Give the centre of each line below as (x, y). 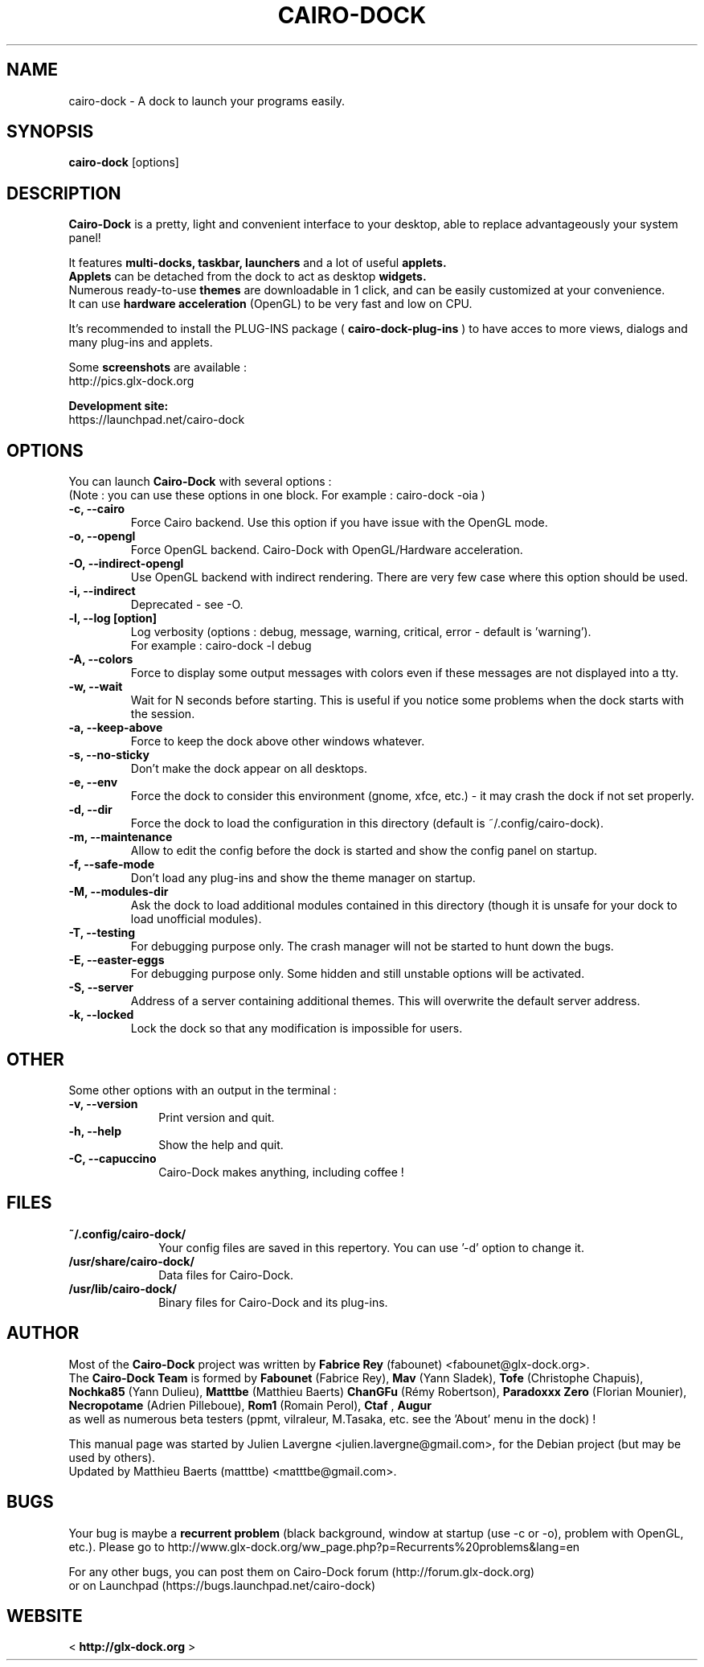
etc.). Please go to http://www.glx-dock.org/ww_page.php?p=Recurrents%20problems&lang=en (324, 1546)
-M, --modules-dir (119, 892)
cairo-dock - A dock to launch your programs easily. (207, 101)
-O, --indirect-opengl (126, 564)
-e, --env (93, 782)
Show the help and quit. (221, 1144)
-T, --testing (102, 933)
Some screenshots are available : (158, 367)
